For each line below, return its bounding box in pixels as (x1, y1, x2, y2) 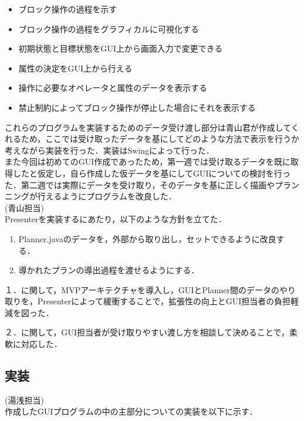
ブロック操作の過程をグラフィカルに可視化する (18, 22, 199, 35)
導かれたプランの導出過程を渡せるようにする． (18, 264, 199, 276)
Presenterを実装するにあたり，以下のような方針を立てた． (5, 213, 227, 225)
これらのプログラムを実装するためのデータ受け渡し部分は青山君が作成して (5, 121, 291, 133)
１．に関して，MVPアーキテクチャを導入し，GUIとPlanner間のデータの (5, 283, 279, 296)
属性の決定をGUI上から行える (18, 62, 132, 74)
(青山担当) (5, 201, 44, 213)
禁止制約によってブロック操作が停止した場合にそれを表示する (18, 101, 256, 113)
